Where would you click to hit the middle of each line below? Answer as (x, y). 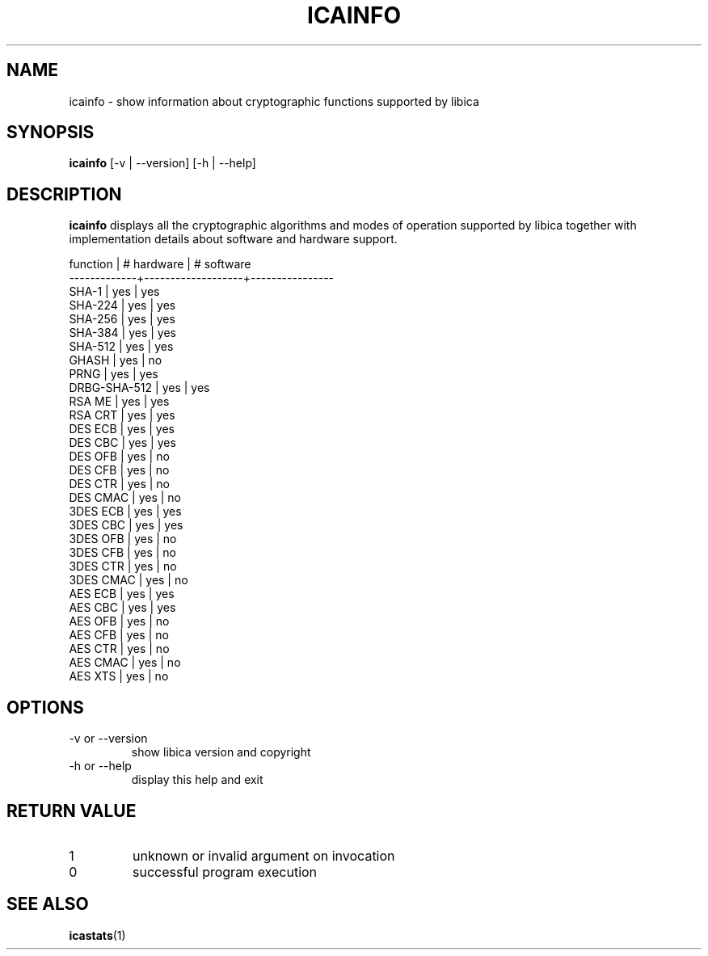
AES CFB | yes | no (119, 635)
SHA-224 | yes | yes (122, 305)
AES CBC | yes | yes (122, 608)
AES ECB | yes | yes (122, 594)
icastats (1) (97, 935)
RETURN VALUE (72, 811)
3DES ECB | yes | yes (125, 512)
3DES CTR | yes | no (123, 566)
